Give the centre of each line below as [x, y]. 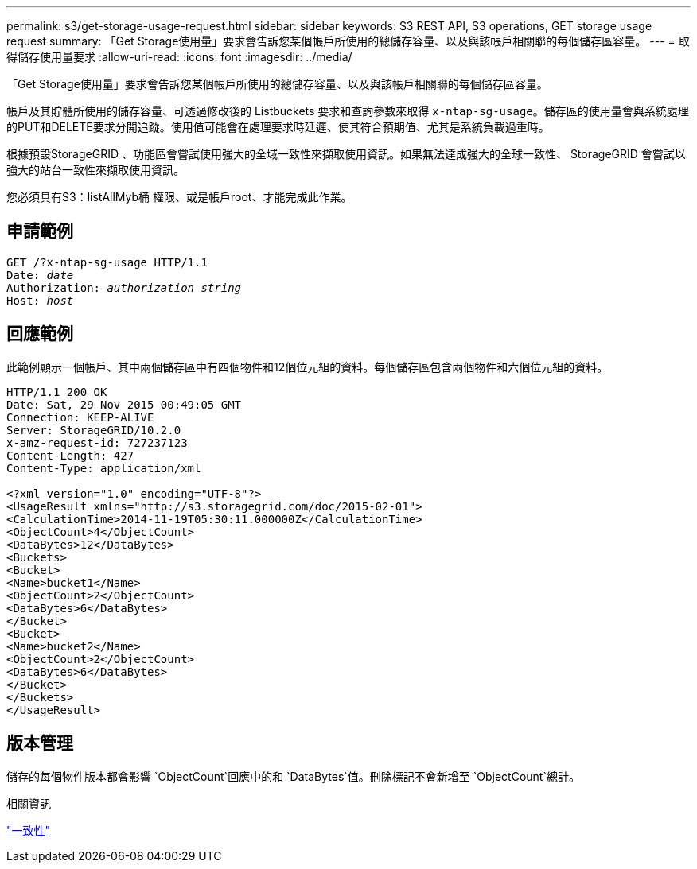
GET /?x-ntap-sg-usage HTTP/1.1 [107, 262]
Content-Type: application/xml [104, 468]
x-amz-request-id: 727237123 [97, 442]
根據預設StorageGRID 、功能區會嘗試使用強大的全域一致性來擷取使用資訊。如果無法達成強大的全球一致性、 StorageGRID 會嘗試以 [346, 154]
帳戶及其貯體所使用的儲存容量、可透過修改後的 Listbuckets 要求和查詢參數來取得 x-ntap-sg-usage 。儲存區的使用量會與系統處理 [348, 111]
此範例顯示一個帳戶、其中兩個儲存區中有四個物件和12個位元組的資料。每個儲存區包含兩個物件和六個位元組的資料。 [308, 367]
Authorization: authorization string [124, 287]
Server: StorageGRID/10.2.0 [94, 430]
